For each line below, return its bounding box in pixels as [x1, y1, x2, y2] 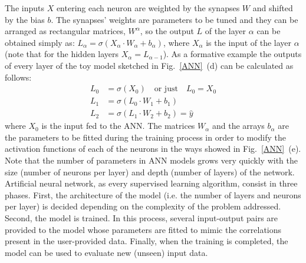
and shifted [252, 2, 293, 14]
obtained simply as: [5, 36, 75, 48]
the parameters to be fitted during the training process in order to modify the [5, 131, 286, 143]
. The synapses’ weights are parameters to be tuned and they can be [51, 13, 298, 25]
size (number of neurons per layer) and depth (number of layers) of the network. [5, 165, 295, 178]
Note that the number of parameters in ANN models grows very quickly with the [5, 154, 298, 167]
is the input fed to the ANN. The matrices [41, 119, 195, 132]
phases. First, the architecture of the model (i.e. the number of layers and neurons [5, 188, 301, 201]
